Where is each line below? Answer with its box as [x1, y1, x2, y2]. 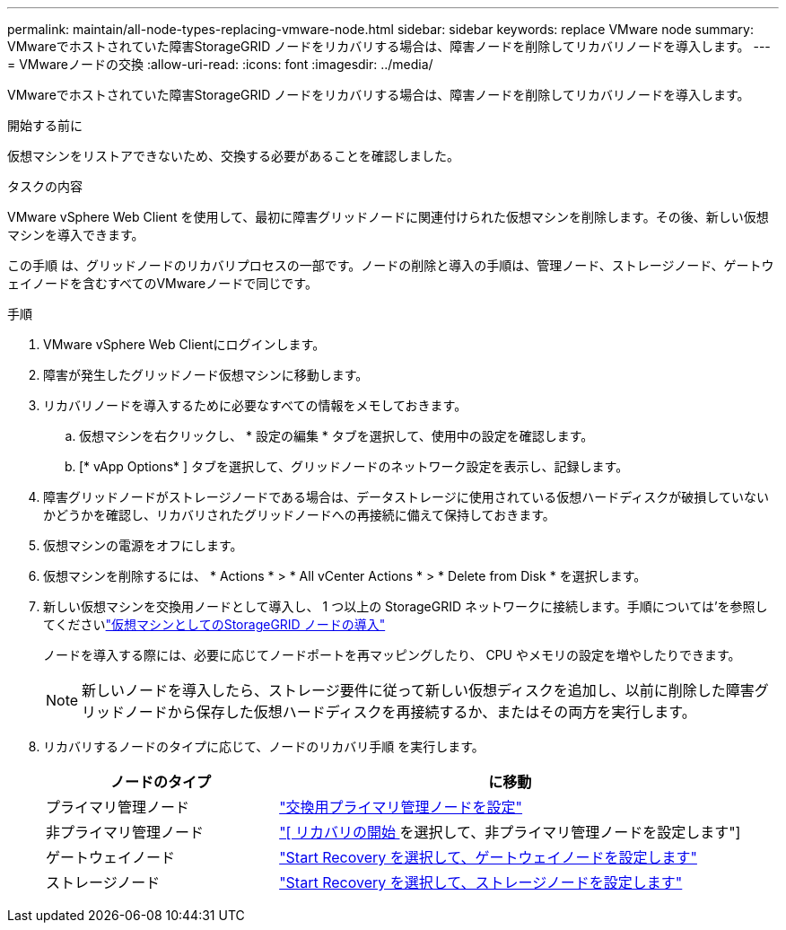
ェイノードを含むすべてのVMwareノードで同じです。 [7, 276, 318, 291]
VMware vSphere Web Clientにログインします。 [43, 337, 326, 352]
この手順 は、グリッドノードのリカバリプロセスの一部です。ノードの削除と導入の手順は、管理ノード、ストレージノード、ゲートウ [7, 258, 774, 273]
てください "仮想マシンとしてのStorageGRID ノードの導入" [43, 617, 386, 632]
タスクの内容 [7, 179, 83, 194]
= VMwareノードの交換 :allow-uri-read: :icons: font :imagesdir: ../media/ [7, 57, 433, 72]
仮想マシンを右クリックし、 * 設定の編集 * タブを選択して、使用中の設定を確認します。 [79, 428, 594, 443]
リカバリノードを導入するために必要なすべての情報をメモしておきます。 [43, 398, 467, 413]
